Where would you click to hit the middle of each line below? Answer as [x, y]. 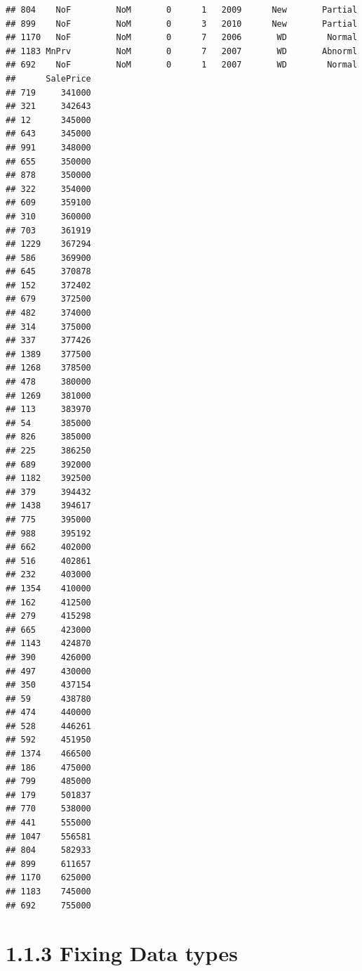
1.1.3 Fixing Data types [122, 953]
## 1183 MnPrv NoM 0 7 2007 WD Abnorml [182, 51]
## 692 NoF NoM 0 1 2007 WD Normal [182, 65]
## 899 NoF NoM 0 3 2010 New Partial [182, 24]
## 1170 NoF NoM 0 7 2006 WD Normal [182, 38]
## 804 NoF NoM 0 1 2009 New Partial [182, 10]
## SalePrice [48, 78]
